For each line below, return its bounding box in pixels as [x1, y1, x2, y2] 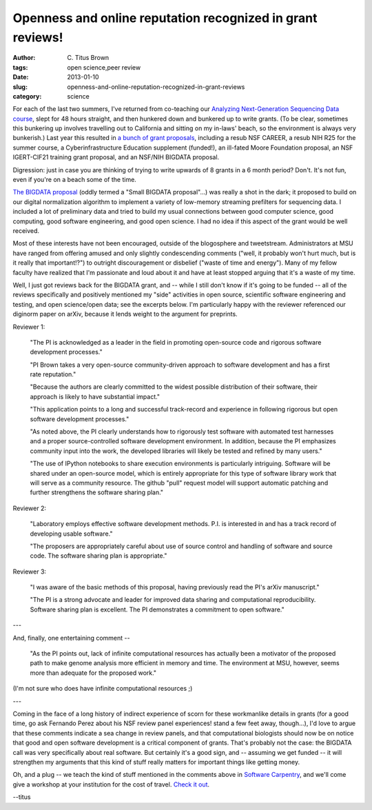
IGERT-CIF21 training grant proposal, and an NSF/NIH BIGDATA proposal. [12, 153, 220, 161]
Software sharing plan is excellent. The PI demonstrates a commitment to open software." [30, 605, 285, 614]
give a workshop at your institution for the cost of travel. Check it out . [12, 780, 210, 789]
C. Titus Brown [67, 54, 110, 62]
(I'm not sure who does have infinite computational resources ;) [12, 685, 193, 693]
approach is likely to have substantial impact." [30, 392, 161, 401]
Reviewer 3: [12, 567, 47, 576]
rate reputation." [30, 370, 76, 378]
